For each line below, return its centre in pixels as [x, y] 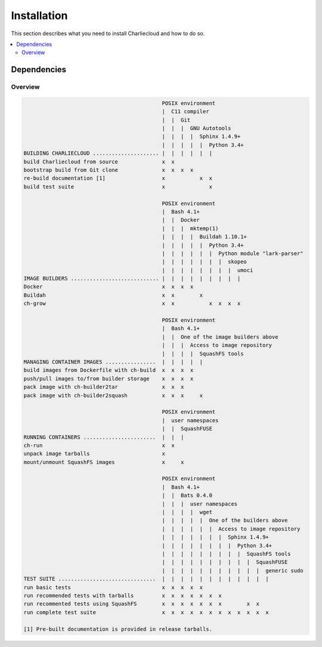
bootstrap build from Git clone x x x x [109, 170]
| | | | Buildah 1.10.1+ [205, 237]
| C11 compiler [185, 112]
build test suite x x [118, 187]
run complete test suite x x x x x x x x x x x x [146, 612]
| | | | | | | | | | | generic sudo [233, 570]
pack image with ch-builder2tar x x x [104, 387]
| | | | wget [187, 512]
